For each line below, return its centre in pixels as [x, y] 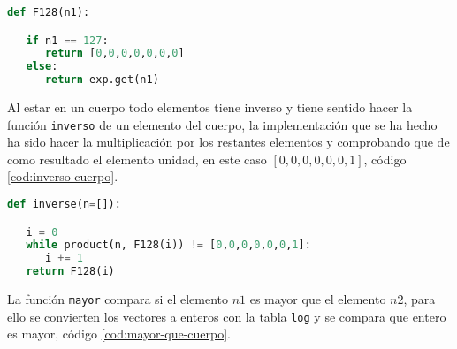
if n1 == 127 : [67, 40]
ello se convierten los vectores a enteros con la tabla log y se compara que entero [227, 316]
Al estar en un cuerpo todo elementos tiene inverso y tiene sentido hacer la [210, 107]
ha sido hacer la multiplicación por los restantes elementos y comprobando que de [228, 142]
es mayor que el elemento [318, 299]
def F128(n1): [49, 12]
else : [42, 67]
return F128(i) [70, 272]
